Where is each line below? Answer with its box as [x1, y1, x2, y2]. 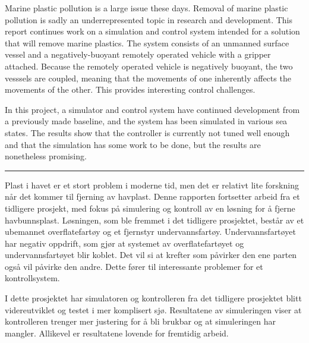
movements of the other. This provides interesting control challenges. [5, 83, 256, 96]
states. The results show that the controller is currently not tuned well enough [5, 126, 290, 139]
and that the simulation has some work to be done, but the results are [5, 138, 261, 150]
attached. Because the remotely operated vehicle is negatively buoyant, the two [5, 59, 293, 72]
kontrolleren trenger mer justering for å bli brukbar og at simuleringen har [5, 315, 276, 328]
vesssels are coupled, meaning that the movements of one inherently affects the [5, 71, 291, 84]
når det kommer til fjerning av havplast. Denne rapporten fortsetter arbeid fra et [5, 190, 300, 203]
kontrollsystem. [5, 272, 60, 284]
